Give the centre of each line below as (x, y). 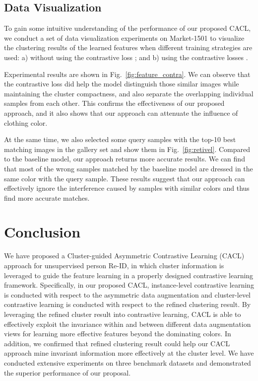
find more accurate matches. (47, 197)
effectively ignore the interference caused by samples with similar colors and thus (127, 188)
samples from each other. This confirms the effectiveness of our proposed (114, 103)
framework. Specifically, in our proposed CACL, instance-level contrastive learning (129, 285)
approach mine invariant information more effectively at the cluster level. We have (129, 353)
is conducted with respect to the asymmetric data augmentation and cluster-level (127, 294)
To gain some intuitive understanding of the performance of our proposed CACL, (128, 28)
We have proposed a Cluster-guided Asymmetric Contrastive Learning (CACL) (124, 256)
